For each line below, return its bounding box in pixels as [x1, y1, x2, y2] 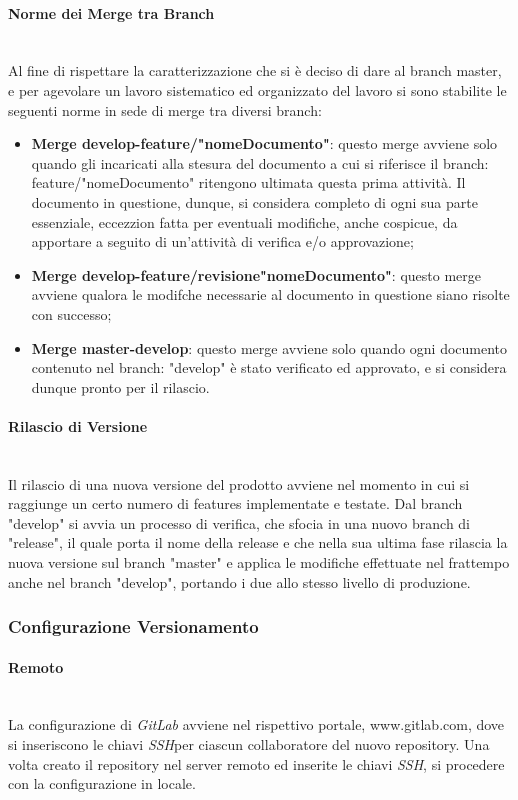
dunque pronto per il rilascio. [31, 376, 210, 397]
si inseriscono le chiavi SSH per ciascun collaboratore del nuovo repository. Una [8, 734, 490, 755]
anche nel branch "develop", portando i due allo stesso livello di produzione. [8, 571, 471, 592]
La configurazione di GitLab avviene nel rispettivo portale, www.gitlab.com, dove [8, 714, 505, 735]
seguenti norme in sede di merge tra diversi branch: [8, 99, 322, 120]
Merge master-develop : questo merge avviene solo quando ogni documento [31, 337, 508, 358]
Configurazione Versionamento [8, 614, 259, 639]
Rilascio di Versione [8, 415, 148, 436]
